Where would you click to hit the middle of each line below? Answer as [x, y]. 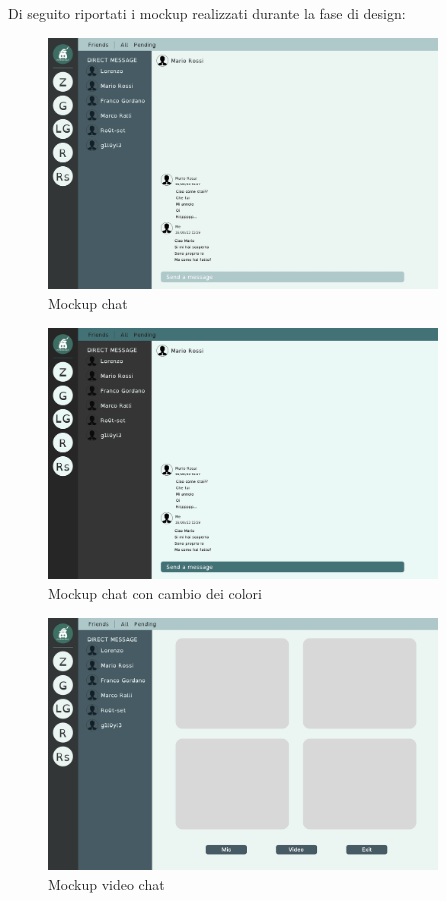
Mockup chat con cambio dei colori [155, 592]
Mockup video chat [106, 883]
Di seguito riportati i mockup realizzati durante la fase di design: [207, 13]
